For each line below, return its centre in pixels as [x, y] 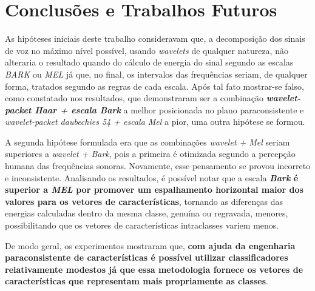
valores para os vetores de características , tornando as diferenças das [144, 201]
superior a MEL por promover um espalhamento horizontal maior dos [154, 189]
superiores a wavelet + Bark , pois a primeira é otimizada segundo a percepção [150, 154]
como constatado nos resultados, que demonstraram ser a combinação [134, 98]
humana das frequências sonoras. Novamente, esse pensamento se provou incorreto [158, 166]
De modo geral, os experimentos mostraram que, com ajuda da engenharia [150, 245]
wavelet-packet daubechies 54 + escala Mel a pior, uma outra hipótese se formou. [155, 122]
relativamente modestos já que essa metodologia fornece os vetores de [154, 269]
